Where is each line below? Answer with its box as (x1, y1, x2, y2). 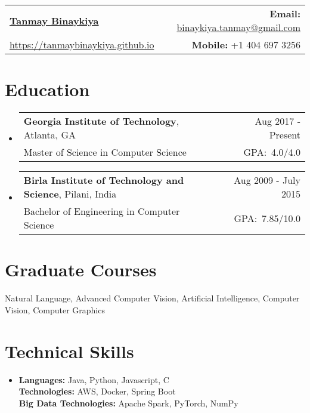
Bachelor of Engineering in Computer (23, 204, 180, 218)
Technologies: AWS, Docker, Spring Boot (18, 385, 176, 397)
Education (5, 77, 90, 101)
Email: (269, 7, 300, 20)
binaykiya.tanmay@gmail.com (176, 20, 300, 34)
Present (269, 128, 300, 142)
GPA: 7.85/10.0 (234, 211, 300, 225)
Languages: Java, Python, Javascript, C (18, 373, 169, 386)
